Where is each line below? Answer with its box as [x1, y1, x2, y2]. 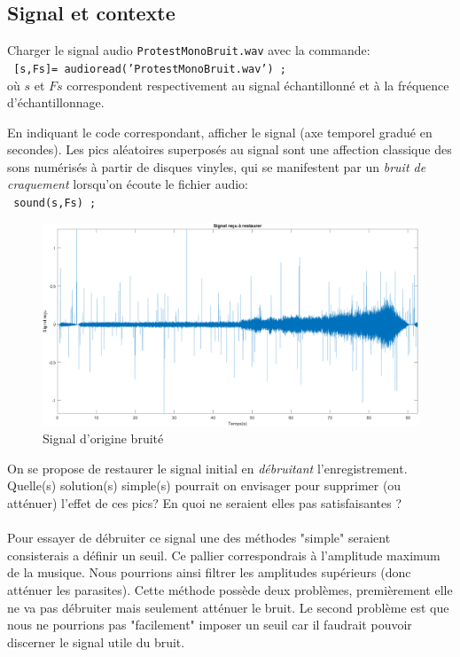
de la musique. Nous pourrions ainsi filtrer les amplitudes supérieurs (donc [7, 563, 411, 582]
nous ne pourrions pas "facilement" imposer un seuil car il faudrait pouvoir [7, 615, 412, 634]
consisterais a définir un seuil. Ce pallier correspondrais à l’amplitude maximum [7, 545, 441, 564]
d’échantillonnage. [7, 93, 105, 112]
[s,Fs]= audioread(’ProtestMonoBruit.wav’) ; [13, 62, 286, 75]
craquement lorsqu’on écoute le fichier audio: [7, 175, 248, 193]
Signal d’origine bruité [43, 429, 164, 448]
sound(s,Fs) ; [13, 197, 97, 210]
